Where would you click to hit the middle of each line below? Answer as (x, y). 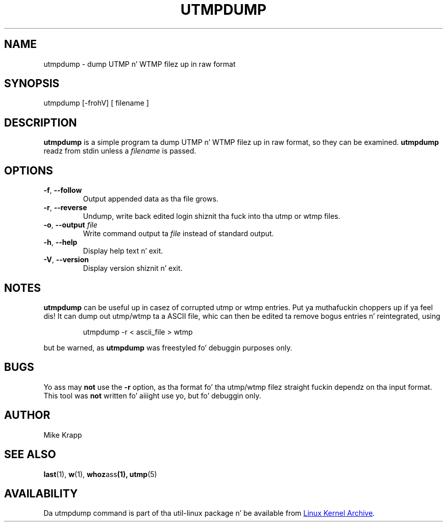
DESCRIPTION (41, 122)
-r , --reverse (65, 208)
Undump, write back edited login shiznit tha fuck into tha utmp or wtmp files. (212, 216)
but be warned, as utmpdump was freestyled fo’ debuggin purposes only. (168, 347)
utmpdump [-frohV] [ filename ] (96, 103)
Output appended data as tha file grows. (151, 199)
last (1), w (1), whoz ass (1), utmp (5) (100, 474)
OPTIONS (29, 170)
